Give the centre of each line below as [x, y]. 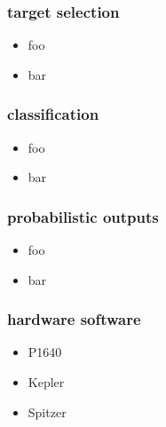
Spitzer [47, 411]
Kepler [46, 382]
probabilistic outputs [83, 216]
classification [53, 114]
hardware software [74, 319]
